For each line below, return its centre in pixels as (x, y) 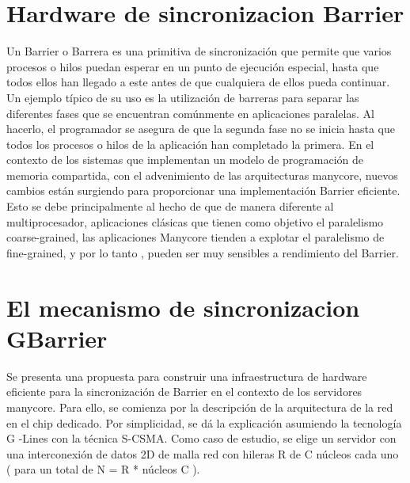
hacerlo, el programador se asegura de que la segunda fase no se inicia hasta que (201, 129)
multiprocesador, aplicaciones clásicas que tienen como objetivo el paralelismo (195, 221)
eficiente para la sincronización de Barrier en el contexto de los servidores (184, 392)
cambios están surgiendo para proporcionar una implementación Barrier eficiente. (203, 190)
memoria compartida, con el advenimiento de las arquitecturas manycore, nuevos (202, 175)
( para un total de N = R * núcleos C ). (103, 469)
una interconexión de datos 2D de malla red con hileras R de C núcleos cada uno (203, 453)
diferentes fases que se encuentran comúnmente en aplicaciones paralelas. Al (190, 113)
